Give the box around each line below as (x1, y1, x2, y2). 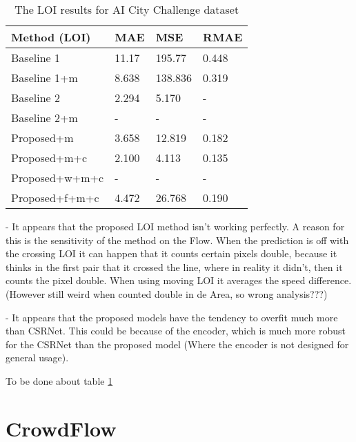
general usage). (6, 350, 69, 365)
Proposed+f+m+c (11, 190, 99, 205)
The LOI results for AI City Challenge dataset (14, 1, 239, 17)
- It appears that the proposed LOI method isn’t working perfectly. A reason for (6, 219, 345, 233)
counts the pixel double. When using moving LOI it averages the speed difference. (6, 273, 352, 288)
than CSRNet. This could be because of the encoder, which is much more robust (6, 323, 346, 338)
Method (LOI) (11, 29, 91, 45)
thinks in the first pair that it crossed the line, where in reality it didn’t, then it (6, 259, 343, 274)
